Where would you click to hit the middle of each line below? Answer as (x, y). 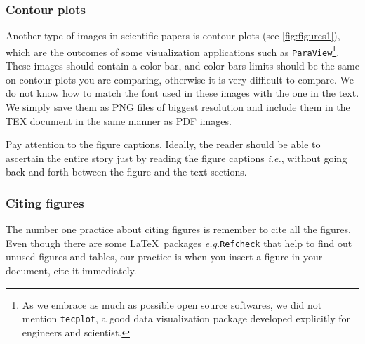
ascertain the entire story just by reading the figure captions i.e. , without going (177, 158)
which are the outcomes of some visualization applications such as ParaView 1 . (173, 51)
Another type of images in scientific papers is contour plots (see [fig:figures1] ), (173, 35)
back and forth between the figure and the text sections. (126, 172)
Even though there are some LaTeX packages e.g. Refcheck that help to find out (179, 243)
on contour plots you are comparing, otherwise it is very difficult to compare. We (180, 79)
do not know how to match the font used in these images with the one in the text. (182, 93)
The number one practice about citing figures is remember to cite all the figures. (178, 229)
